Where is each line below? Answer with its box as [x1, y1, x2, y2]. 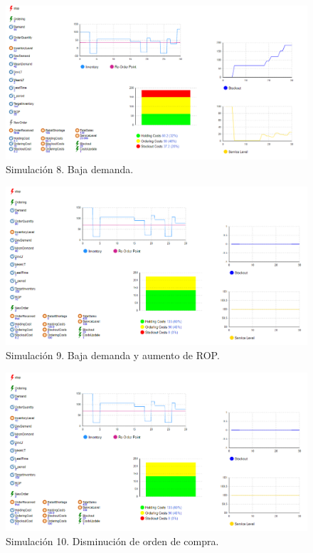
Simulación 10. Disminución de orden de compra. [6, 533, 219, 548]
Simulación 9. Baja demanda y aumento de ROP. [6, 348, 220, 363]
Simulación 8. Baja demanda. [6, 162, 134, 177]
